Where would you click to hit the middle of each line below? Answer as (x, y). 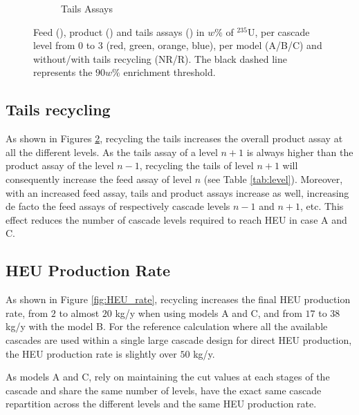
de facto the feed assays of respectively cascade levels (118, 206)
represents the (63, 72)
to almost (79, 312)
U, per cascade (278, 31)
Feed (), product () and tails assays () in (119, 31)
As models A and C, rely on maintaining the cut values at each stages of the (168, 377)
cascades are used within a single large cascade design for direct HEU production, (179, 339)
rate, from (27, 312)
